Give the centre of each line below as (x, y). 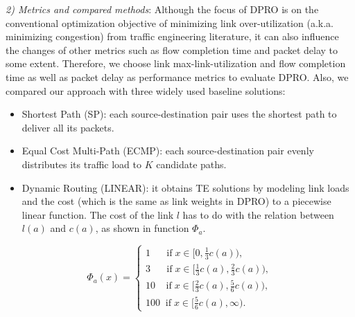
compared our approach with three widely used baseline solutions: (146, 90)
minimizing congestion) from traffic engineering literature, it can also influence (172, 36)
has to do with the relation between (258, 214)
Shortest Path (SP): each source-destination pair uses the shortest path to (179, 114)
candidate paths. (191, 164)
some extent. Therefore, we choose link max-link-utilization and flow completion (176, 63)
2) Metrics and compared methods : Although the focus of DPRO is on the (162, 9)
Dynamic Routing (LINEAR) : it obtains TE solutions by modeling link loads (185, 187)
